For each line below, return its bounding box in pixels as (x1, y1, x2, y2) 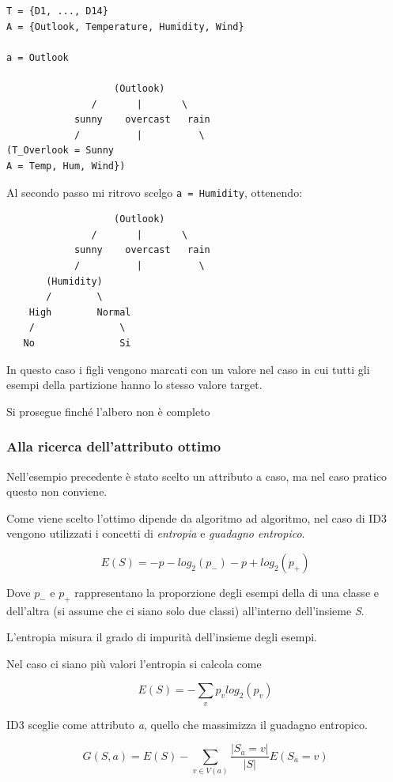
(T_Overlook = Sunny (6, 145, 115, 157)
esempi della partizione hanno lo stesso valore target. (6, 376, 263, 393)
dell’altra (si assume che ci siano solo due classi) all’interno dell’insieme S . (6, 602, 365, 618)
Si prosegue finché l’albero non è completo (6, 402, 210, 419)
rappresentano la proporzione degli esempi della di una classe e (74, 584, 379, 600)
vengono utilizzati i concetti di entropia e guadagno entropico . (6, 525, 305, 542)
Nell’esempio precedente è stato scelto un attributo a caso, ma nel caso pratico (6, 467, 387, 484)
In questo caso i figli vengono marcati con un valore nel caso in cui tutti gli (6, 361, 370, 377)
